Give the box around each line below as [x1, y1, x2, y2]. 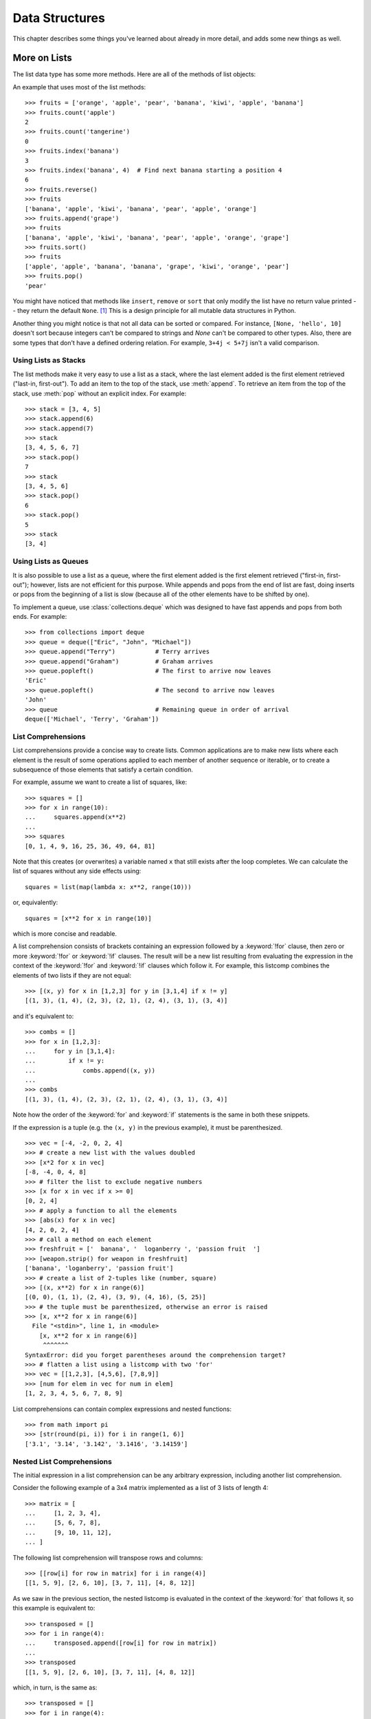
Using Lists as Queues [12, 557, 89, 567]
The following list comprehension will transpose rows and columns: [12, 1553, 203, 1562]
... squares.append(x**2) [25, 813, 127, 821]
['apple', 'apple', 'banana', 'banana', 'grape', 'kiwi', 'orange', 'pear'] [25, 262, 290, 270]
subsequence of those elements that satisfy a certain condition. [12, 765, 194, 774]
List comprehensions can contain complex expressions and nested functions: [12, 1405, 232, 1413]
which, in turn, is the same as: [12, 1683, 98, 1691]
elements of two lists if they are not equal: [12, 971, 132, 979]
